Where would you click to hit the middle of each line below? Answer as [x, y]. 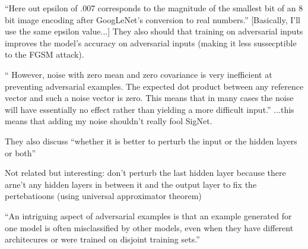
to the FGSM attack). [45, 54]
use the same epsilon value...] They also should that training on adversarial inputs [154, 31]
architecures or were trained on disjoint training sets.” [102, 239]
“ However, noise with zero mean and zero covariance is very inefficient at [139, 74]
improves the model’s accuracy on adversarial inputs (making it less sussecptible [151, 42]
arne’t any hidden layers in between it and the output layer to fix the [131, 184]
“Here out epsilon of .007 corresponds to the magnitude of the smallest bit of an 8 [154, 8]
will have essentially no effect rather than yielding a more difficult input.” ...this [150, 109]
